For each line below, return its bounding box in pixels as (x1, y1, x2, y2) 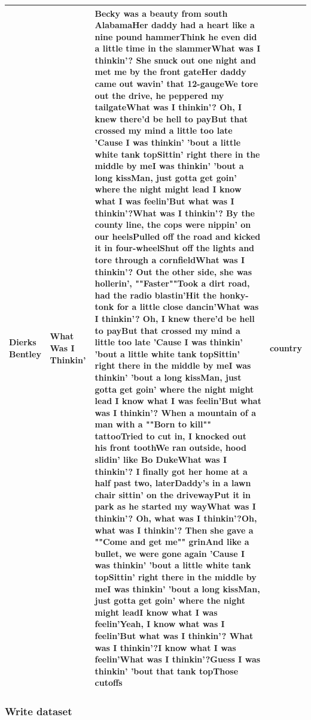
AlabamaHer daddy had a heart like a (94, 19, 255, 31)
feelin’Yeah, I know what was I (94, 617, 225, 630)
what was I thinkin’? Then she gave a (94, 523, 254, 536)
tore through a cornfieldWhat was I (94, 253, 245, 266)
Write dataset (5, 704, 72, 719)
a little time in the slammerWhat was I (94, 42, 261, 55)
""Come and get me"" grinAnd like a (94, 535, 249, 548)
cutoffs (94, 676, 123, 689)
